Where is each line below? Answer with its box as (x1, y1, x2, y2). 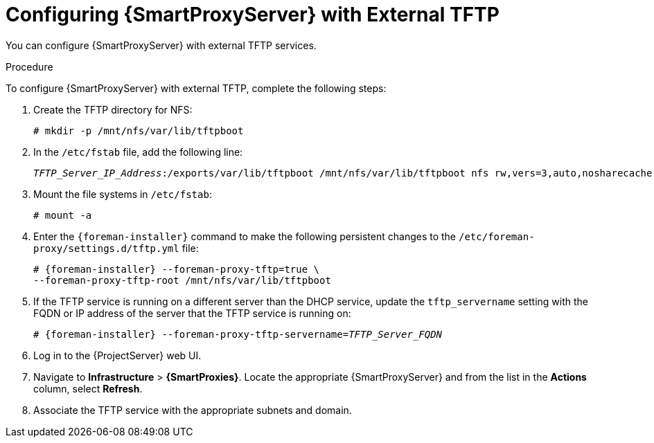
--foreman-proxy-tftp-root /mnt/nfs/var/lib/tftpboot (33, 274, 331, 286)
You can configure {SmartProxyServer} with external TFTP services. (6, 39, 317, 51)
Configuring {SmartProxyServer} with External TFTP (6, 3, 500, 26)
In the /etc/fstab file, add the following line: (33, 145, 243, 158)
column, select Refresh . (33, 382, 143, 395)
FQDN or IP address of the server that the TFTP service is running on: (33, 307, 351, 319)
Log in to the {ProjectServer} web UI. (33, 349, 202, 361)
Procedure (6, 60, 53, 73)
